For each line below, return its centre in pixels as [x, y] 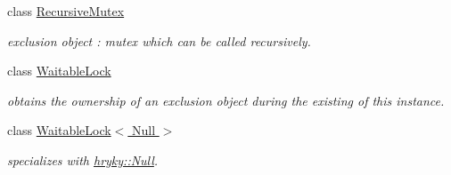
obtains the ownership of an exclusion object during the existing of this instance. [226, 100]
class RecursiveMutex [66, 11]
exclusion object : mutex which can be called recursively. [159, 40]
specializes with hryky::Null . [83, 159]
